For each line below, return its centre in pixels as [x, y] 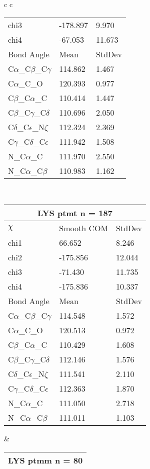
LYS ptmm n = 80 [45, 460]
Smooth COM [84, 228]
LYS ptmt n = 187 [75, 213]
